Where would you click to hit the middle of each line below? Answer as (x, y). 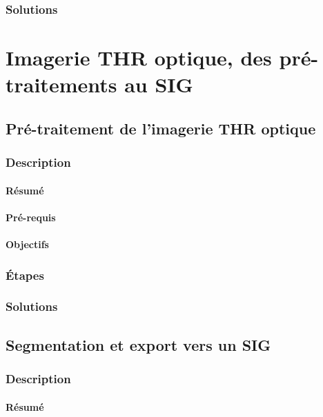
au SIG (159, 84)
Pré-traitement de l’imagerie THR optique (161, 128)
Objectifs (27, 244)
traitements (61, 84)
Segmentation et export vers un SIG (138, 344)
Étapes (25, 275)
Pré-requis (31, 217)
